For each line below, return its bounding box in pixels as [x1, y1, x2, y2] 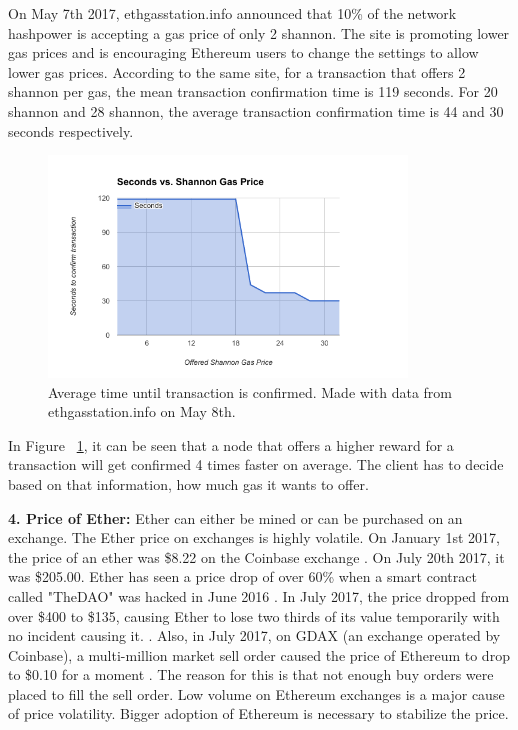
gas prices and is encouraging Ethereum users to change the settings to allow [8, 42, 479, 63]
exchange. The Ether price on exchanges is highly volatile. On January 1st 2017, [8, 527, 500, 548]
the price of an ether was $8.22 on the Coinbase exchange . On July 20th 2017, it [8, 546, 505, 567]
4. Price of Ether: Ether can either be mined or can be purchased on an [8, 507, 463, 528]
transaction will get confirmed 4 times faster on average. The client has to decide [8, 454, 504, 475]
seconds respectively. [8, 120, 134, 141]
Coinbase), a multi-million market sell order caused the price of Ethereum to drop [8, 644, 510, 665]
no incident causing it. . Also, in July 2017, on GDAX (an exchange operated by [8, 625, 501, 646]
